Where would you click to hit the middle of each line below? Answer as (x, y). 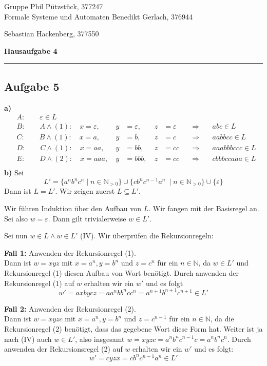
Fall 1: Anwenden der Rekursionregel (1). (70, 252)
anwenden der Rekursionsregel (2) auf (63, 349)
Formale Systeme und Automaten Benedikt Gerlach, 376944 (98, 16)
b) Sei (14, 172)
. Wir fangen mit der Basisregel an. (204, 208)
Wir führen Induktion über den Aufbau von (73, 208)
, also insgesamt (100, 339)
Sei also (16, 218)
